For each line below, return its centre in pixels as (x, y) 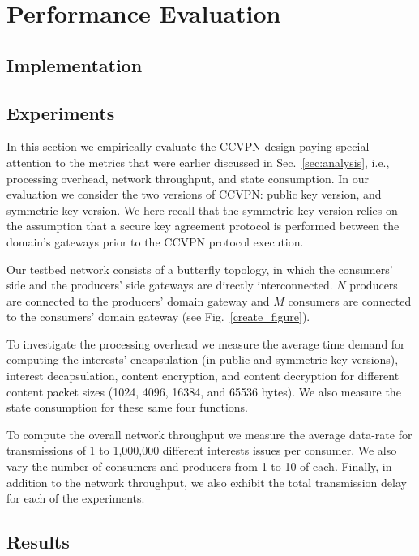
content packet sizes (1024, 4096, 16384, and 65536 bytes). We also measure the (204, 391)
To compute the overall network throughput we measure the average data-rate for (209, 434)
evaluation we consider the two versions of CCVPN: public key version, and (194, 194)
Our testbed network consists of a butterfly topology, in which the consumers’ (200, 269)
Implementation (75, 64)
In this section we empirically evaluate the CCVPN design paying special (188, 146)
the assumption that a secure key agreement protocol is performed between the (203, 226)
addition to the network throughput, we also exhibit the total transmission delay (207, 482)
